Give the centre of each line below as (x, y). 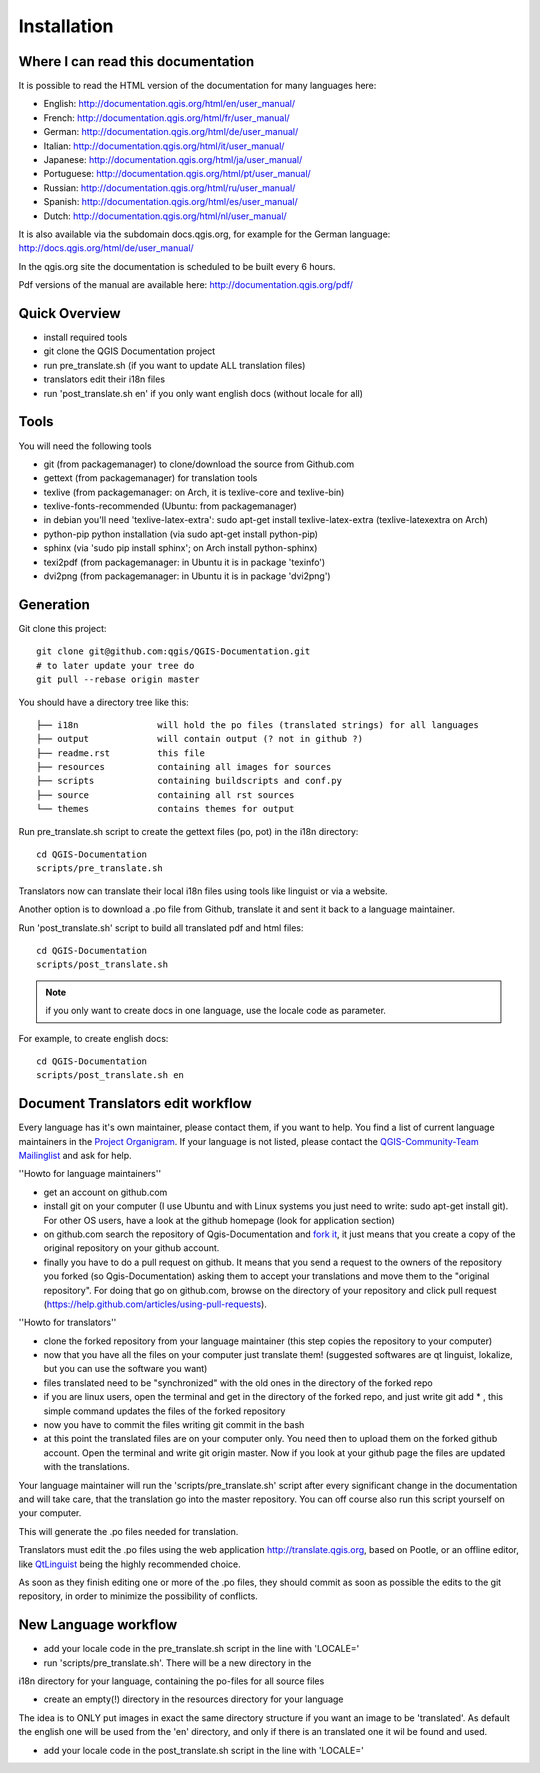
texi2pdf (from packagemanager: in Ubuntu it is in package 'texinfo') (184, 562)
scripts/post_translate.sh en (110, 1075)
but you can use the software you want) (125, 1369)
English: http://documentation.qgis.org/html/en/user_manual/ (169, 104)
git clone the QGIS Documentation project (129, 351)
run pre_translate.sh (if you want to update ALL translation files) (174, 365)
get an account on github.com (105, 1192)
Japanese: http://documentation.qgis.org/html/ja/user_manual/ (173, 160)
